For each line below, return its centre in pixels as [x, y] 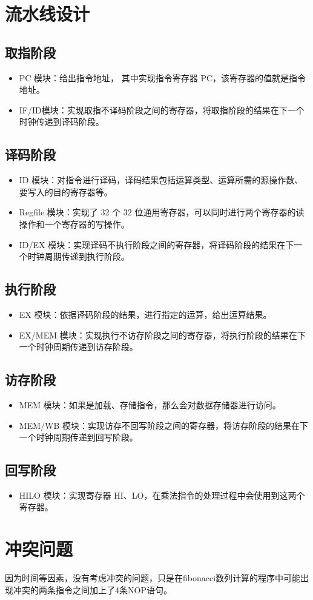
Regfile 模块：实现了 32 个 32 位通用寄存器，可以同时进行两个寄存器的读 [162, 212]
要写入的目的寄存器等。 [66, 191]
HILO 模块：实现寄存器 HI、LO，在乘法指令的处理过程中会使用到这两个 [162, 495]
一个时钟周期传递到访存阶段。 [78, 347]
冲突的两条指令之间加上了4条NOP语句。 [92, 589]
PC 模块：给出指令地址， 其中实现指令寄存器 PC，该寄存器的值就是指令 [163, 77]
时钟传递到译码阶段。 [61, 122]
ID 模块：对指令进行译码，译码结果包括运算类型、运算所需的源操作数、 [161, 180]
